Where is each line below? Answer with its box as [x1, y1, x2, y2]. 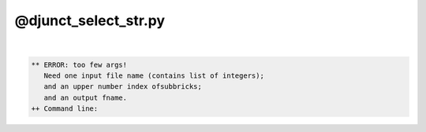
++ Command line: [31, 104, 99, 113]
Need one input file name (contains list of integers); [43, 71, 264, 80]
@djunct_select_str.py [14, 12, 166, 29]
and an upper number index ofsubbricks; [43, 82, 203, 91]
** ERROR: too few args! [31, 60, 128, 69]
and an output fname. [43, 93, 128, 102]
